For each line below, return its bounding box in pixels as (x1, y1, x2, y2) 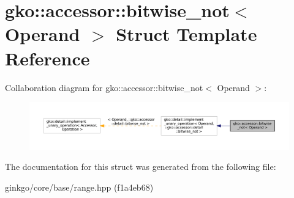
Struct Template (116, 21, 257, 46)
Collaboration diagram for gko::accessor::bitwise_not (5, 81, 203, 94)
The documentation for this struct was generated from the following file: (5, 160, 276, 173)
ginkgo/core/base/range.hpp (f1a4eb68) (5, 180, 154, 193)
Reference (5, 45, 90, 70)
